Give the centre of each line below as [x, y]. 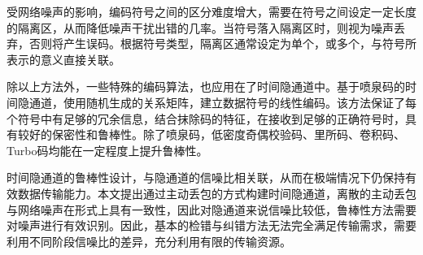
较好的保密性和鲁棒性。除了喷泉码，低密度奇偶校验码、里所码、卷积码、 [211, 134]
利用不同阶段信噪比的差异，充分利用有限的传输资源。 [149, 241]
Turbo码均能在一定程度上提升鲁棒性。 [107, 150]
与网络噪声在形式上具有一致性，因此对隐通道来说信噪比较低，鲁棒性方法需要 [211, 209]
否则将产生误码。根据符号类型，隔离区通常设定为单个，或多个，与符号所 [222, 43]
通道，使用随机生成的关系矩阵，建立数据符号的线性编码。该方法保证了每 [222, 102]
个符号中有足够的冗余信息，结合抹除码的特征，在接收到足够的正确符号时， [206, 118]
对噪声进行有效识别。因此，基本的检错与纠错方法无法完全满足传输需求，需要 [211, 225]
